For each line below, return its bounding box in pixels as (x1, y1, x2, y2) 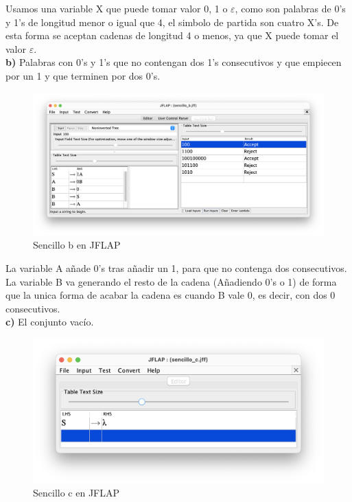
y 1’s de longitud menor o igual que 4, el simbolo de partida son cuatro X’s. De (5, 14, 339, 29)
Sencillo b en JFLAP (33, 238, 121, 252)
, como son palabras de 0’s (235, 1, 346, 15)
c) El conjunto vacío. (5, 315, 94, 329)
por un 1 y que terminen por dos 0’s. (5, 68, 161, 82)
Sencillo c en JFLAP (33, 486, 119, 500)
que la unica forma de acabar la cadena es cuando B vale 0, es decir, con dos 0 (5, 288, 336, 302)
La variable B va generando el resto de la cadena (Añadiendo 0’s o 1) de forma (5, 274, 337, 288)
